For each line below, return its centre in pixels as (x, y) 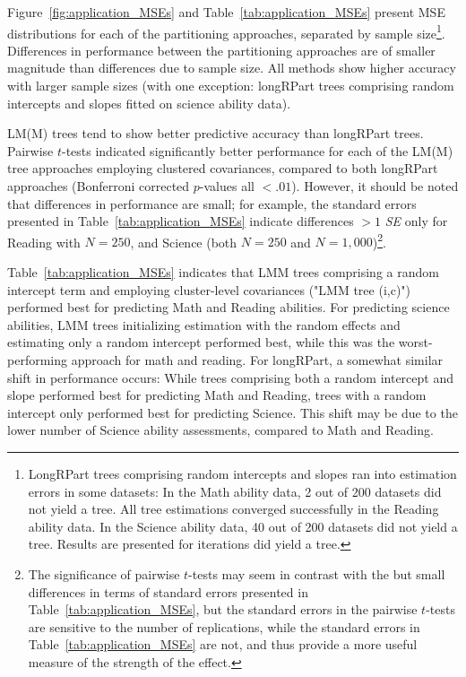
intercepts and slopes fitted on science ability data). (149, 103)
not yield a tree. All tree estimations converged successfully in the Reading (233, 509)
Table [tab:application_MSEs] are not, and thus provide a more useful (223, 644)
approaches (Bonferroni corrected (99, 186)
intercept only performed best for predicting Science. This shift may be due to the (233, 412)
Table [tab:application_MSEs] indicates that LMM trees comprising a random (223, 272)
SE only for (416, 221)
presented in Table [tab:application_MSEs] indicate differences (181, 221)
